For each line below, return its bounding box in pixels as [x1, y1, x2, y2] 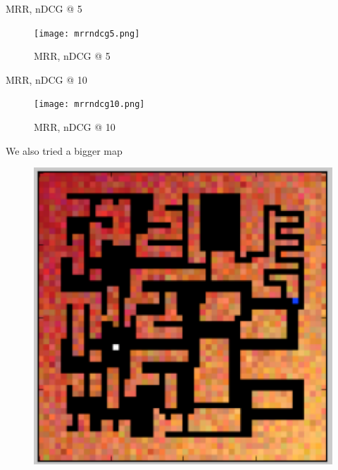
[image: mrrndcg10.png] [34, 99, 145, 110]
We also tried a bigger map [6, 143, 123, 158]
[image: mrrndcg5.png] [34, 28, 140, 39]
